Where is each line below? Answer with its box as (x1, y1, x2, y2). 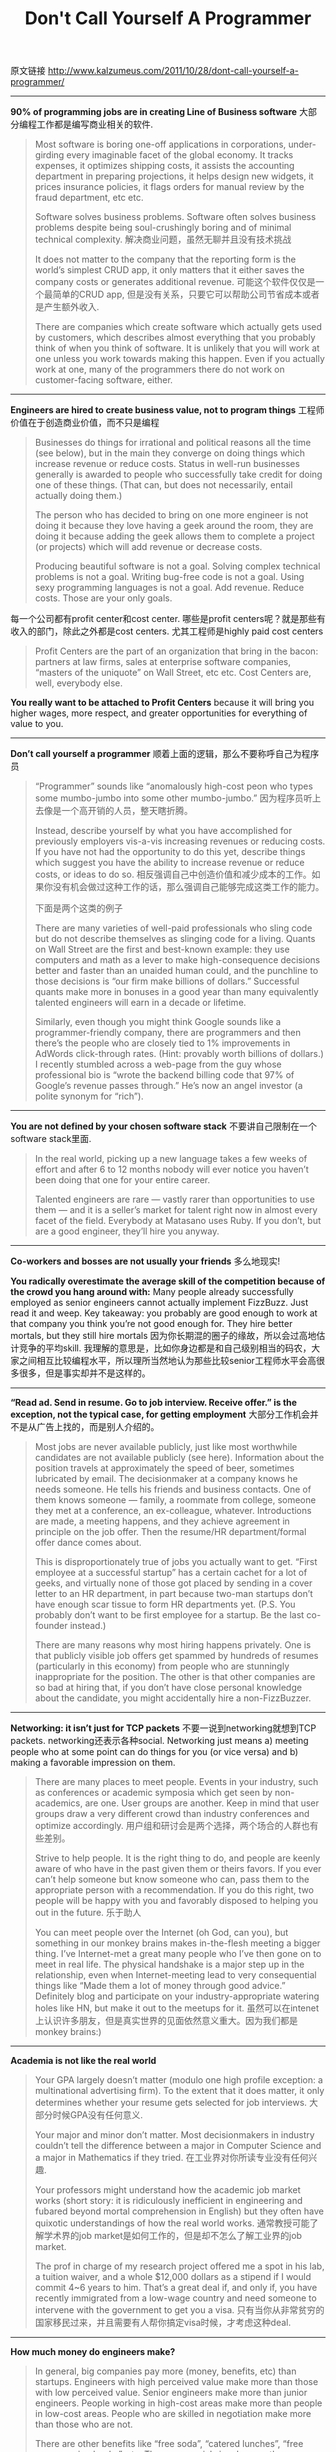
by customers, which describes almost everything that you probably (34, 332, 316, 344)
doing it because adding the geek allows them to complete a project (34, 530, 315, 542)
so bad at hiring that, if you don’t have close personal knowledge (34, 1682, 303, 1694)
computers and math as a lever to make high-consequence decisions (34, 954, 321, 966)
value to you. (10, 718, 64, 730)
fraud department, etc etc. (34, 192, 144, 204)
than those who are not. (34, 2418, 133, 2431)
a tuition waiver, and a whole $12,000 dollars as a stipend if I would (34, 2271, 312, 2283)
